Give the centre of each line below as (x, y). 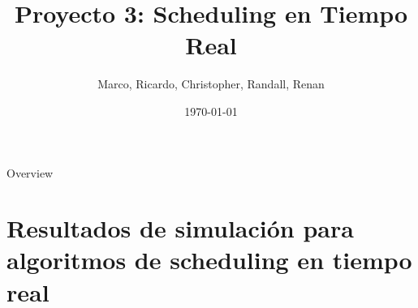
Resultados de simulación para (180, 228)
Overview (30, 172)
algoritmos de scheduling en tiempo (209, 260)
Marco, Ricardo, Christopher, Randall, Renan (211, 84)
